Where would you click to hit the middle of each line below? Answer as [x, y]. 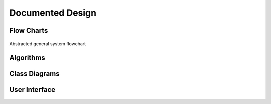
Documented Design [53, 13]
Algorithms [27, 58]
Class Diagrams [34, 74]
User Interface [32, 90]
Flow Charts [29, 31]
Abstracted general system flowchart [48, 44]
